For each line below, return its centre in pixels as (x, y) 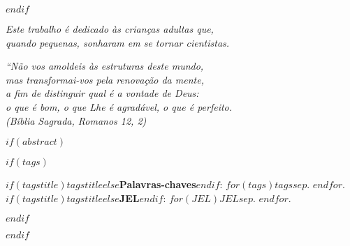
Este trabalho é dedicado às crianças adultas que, (110, 29)
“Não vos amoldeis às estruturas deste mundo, (105, 66)
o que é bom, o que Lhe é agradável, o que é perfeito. (119, 106)
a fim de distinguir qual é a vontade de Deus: (102, 93)
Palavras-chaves (158, 184)
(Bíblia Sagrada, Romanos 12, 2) (76, 120)
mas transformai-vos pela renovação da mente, (105, 79)
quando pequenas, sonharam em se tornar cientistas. (118, 42)
